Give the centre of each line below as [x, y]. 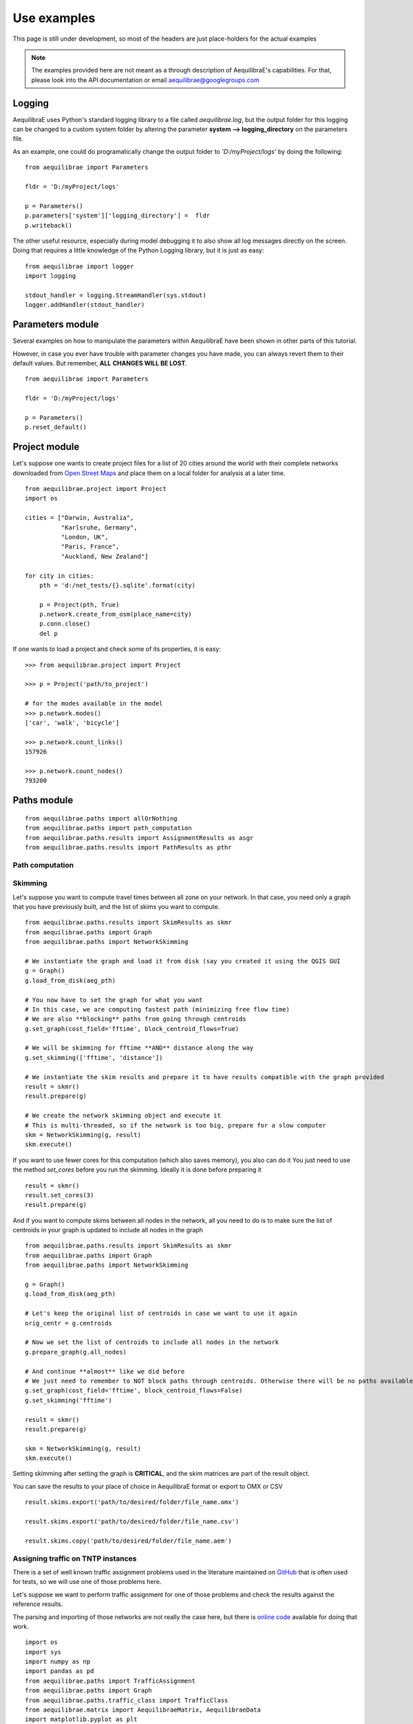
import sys [43, 1652]
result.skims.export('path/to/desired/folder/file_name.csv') [132, 1522]
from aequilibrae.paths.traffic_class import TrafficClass [127, 1700]
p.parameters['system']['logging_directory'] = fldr [117, 216]
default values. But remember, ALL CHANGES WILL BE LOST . [100, 363]
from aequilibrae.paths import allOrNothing [102, 818]
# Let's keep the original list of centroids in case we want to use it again [161, 1313]
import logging [51, 276]
